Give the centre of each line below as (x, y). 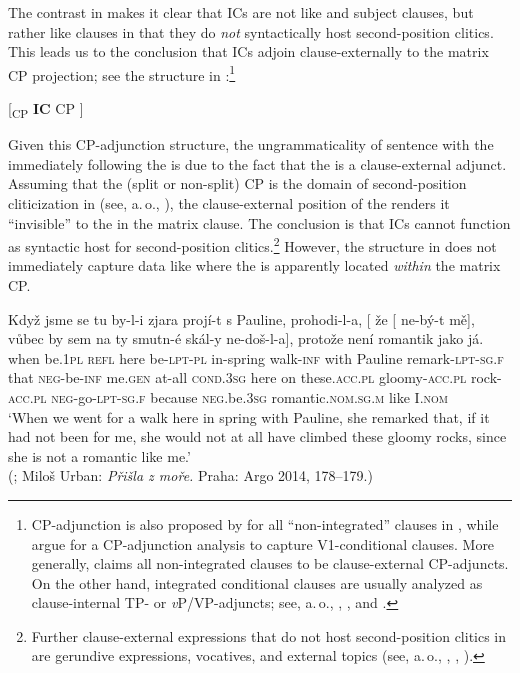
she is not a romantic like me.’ (99, 455)
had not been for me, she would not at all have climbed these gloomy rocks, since (257, 436)
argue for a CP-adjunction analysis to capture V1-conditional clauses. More (263, 543)
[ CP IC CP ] (46, 109)
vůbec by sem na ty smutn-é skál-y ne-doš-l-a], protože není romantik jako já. (246, 338)
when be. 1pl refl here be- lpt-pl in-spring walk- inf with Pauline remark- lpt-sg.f (256, 357)
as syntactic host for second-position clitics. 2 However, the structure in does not (252, 244)
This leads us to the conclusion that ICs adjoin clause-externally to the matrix (248, 51)
